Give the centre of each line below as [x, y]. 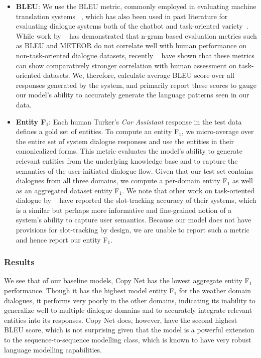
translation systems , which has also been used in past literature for [122, 16]
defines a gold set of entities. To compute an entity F [97, 131]
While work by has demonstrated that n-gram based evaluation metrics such [136, 35]
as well [242, 181]
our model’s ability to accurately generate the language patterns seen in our [133, 95]
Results [19, 262]
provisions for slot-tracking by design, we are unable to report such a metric [133, 230]
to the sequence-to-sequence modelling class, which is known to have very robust [128, 340]
